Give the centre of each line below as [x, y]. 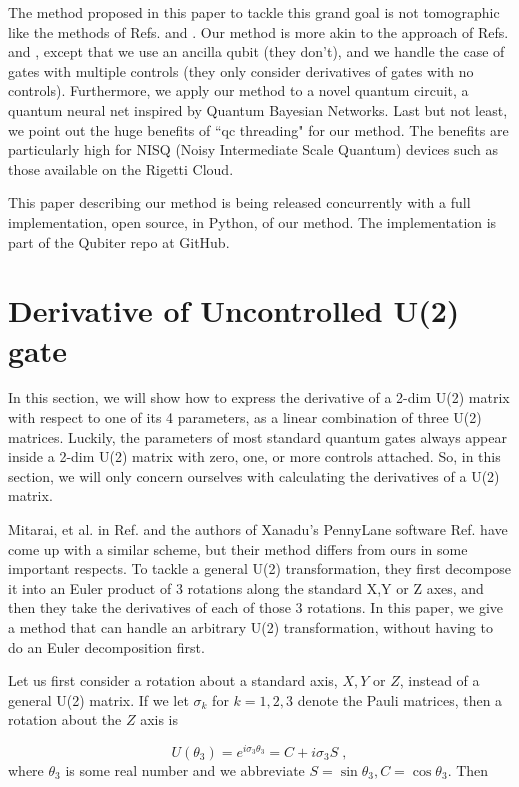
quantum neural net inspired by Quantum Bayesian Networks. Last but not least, [258, 109]
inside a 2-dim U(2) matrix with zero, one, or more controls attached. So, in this [254, 456]
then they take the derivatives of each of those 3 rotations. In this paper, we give [256, 607]
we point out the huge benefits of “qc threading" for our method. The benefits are [258, 129]
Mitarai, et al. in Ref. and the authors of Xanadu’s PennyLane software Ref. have [258, 529]
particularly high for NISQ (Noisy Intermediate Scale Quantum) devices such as [253, 149]
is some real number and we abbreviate [185, 770]
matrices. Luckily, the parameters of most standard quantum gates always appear [257, 436]
